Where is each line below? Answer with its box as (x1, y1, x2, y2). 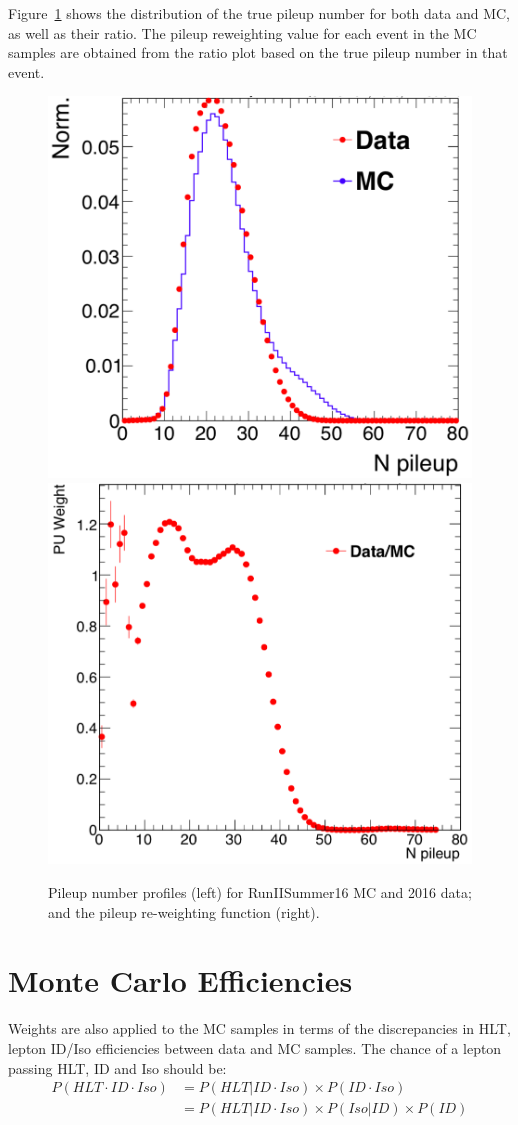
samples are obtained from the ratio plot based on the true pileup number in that (8, 42, 508, 63)
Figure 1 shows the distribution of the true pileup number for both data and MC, (8, 3, 510, 23)
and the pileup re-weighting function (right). (48, 901, 320, 922)
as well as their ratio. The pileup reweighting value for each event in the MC (8, 22, 477, 43)
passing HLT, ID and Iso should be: (8, 1057, 227, 1078)
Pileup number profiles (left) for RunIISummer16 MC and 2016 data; (48, 882, 472, 903)
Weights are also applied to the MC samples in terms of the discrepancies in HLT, (8, 1018, 511, 1039)
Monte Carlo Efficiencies (8, 960, 353, 1001)
